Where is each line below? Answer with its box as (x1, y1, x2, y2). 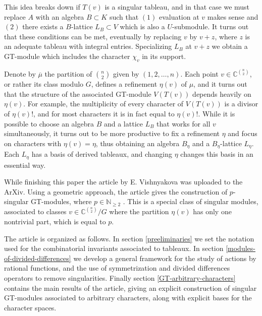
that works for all (156, 118, 211, 129)
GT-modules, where (31, 196, 92, 207)
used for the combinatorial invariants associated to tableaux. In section (4, 243, 224, 254)
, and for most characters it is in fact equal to (33, 108, 175, 118)
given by (113, 69, 139, 79)
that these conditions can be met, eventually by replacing (4, 31, 182, 41)
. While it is (198, 108, 235, 118)
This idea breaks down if (4, 2, 80, 12)
